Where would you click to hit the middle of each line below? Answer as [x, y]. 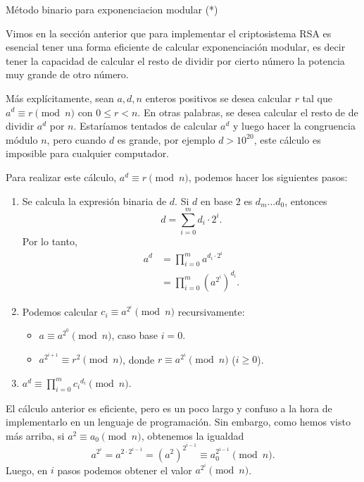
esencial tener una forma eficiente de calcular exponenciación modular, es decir [176, 47]
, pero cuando [76, 139]
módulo [22, 139]
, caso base [134, 335]
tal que [318, 98]
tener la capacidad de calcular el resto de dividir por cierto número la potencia [175, 60]
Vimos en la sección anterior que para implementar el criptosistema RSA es [169, 33]
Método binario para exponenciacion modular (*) [112, 9]
